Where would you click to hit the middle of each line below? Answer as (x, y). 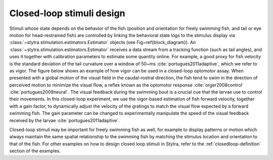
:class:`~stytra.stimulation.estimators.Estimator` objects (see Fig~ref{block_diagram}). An (103, 43)
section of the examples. (35, 151)
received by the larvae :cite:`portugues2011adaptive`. (64, 120)
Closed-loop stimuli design (67, 13)
